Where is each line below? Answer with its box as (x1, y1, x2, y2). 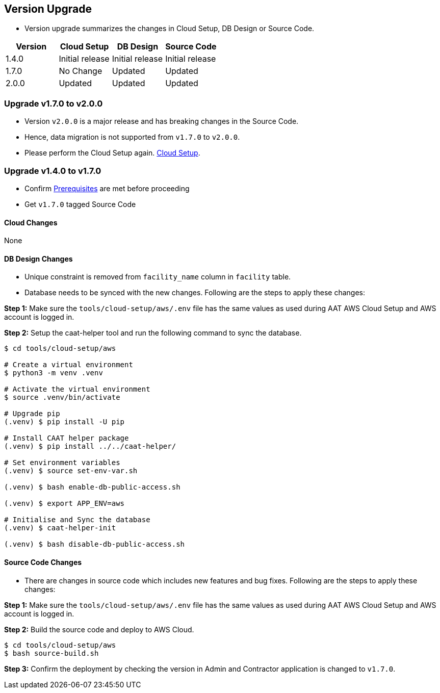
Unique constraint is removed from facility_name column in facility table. (24, 272, 291, 281)
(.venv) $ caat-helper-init (4, 524, 116, 532)
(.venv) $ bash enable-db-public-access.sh (4, 483, 180, 492)
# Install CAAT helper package (4, 434, 129, 443)
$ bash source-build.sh (4, 649, 99, 657)
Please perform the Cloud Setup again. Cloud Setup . (24, 148, 200, 158)
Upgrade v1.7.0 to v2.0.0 (4, 98, 103, 109)
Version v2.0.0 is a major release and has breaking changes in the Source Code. (24, 117, 299, 126)
